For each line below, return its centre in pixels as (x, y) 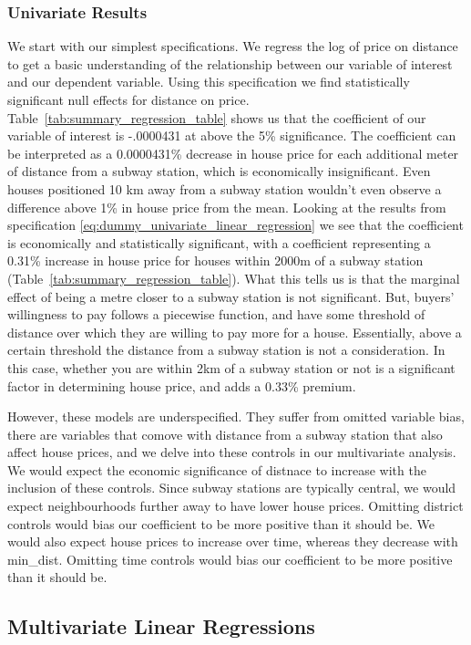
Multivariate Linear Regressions (161, 626)
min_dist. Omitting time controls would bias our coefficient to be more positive (230, 559)
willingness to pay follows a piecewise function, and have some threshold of (216, 314)
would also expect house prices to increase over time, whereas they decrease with (233, 541)
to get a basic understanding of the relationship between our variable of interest (230, 63)
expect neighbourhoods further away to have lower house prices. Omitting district (235, 506)
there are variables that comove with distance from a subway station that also (225, 434)
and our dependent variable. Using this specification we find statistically (209, 82)
